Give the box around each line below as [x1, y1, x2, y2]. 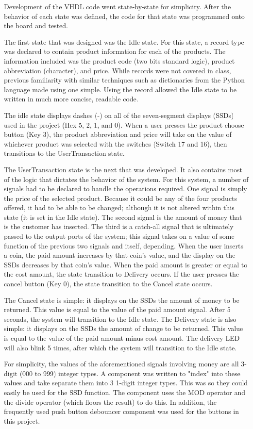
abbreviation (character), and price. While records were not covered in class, [4, 65, 231, 75]
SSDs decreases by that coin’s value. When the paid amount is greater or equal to [4, 259, 248, 269]
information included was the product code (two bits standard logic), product [4, 55, 235, 66]
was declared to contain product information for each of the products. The [4, 46, 226, 56]
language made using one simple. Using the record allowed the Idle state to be [4, 84, 237, 94]
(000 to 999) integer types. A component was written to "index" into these [19, 368, 240, 378]
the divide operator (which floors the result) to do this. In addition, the [4, 396, 217, 407]
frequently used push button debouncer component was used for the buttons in [4, 406, 239, 416]
